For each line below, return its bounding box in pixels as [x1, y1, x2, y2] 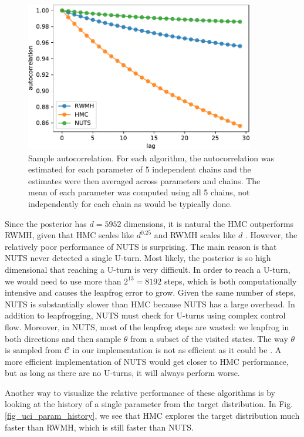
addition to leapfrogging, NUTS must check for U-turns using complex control [5, 309, 286, 321]
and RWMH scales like [154, 229, 236, 241]
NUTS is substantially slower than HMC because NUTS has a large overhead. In [5, 297, 295, 310]
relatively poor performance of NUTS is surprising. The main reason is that [5, 240, 277, 252]
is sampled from [5, 344, 62, 356]
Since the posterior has [5, 217, 87, 229]
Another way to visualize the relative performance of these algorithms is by [5, 386, 275, 398]
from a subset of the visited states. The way [130, 332, 288, 344]
